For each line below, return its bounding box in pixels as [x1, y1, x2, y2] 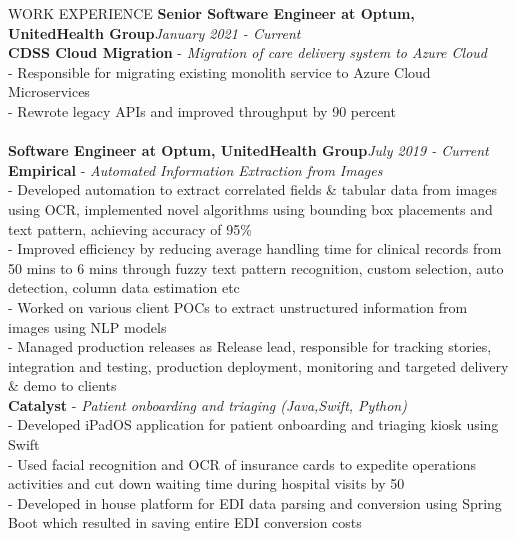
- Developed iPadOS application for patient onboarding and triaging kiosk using [8, 414, 499, 435]
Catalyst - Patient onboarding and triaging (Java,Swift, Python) [8, 394, 407, 415]
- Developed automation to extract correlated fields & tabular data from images [8, 179, 497, 200]
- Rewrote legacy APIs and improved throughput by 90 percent [8, 100, 396, 121]
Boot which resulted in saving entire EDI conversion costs [8, 512, 362, 533]
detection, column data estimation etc [8, 277, 240, 298]
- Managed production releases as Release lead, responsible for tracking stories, [8, 336, 492, 357]
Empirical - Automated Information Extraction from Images [8, 159, 383, 180]
